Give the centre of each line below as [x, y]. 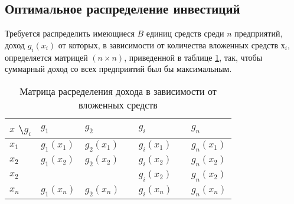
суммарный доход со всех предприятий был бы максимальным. [118, 69]
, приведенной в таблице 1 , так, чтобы [193, 57]
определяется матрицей [46, 57]
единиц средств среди [185, 33]
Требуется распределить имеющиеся [70, 33]
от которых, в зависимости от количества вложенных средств [168, 45]
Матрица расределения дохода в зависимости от [118, 91]
